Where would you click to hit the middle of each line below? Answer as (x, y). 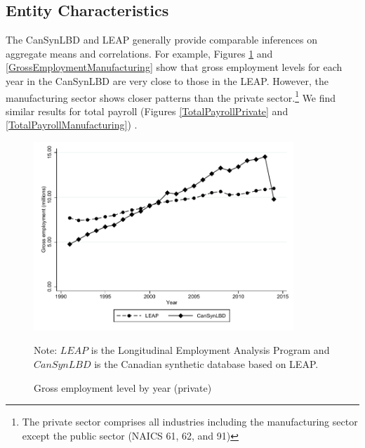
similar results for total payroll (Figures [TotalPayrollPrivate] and (147, 111)
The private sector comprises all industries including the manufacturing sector (190, 422)
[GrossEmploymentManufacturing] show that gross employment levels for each (174, 67)
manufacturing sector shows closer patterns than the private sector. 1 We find (171, 96)
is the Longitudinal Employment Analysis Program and (210, 350)
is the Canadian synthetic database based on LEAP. (206, 364)
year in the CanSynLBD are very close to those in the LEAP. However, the (167, 80)
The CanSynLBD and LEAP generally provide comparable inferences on (161, 40)
